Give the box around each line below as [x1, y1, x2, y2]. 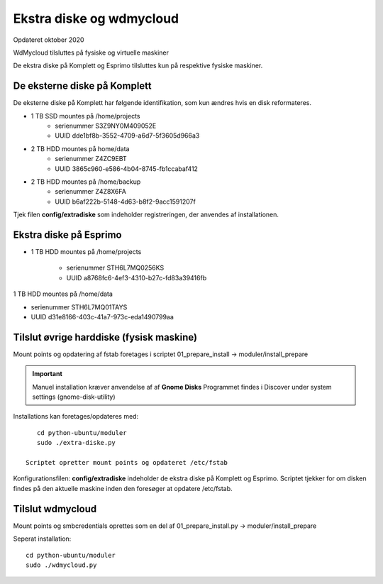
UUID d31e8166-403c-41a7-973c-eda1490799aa [30, 313, 174, 321]
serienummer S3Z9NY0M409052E [55, 121, 157, 131]
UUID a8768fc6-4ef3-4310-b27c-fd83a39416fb [66, 273, 207, 282]
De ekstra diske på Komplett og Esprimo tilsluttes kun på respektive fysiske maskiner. [13, 61, 263, 70]
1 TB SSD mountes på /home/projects [30, 111, 140, 120]
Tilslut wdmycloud [13, 502, 97, 514]
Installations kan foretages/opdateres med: [13, 412, 138, 421]
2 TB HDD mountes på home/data [30, 144, 130, 153]
